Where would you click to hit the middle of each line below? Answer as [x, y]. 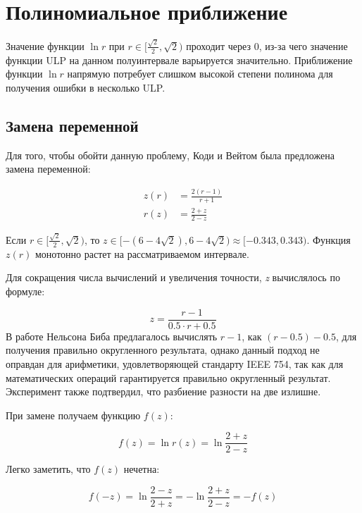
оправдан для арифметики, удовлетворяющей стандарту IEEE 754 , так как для [175, 363]
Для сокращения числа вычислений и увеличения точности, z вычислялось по [173, 277]
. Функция [329, 239]
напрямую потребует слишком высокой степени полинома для [200, 74]
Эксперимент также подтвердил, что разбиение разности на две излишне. [163, 391]
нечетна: [142, 469]
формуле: [25, 291]
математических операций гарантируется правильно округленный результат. [168, 377]
